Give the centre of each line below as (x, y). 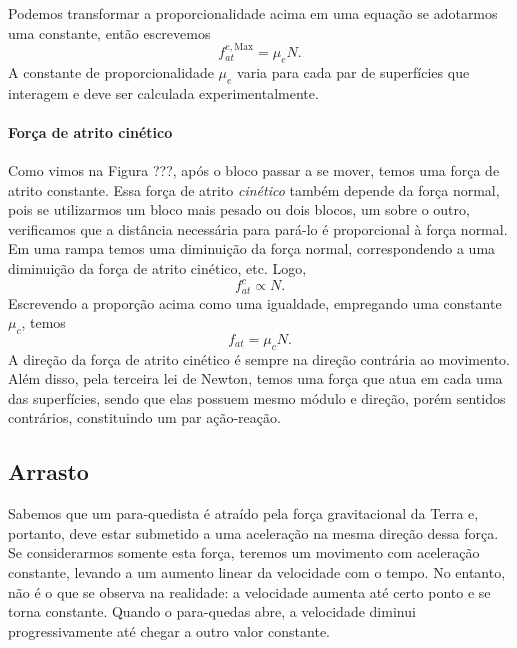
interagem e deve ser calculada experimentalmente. (163, 92)
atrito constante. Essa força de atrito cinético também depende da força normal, (254, 189)
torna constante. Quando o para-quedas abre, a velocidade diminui (212, 611)
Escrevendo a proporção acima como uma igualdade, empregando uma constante (255, 302)
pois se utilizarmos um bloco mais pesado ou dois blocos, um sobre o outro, (239, 209)
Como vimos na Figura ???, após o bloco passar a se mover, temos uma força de (254, 169)
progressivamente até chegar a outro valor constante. (169, 630)
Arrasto (48, 471)
